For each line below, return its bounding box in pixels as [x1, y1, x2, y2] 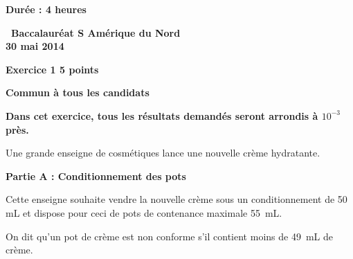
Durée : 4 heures [6, 2, 87, 16]
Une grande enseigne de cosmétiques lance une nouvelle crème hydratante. [6, 145, 320, 160]
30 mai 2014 [6, 39, 64, 53]
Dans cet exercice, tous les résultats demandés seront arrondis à [6, 108, 318, 123]
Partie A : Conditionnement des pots [6, 168, 186, 183]
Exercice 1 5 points [6, 62, 99, 76]
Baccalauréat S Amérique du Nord [11, 25, 181, 39]
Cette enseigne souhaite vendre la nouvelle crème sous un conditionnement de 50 [6, 192, 347, 206]
